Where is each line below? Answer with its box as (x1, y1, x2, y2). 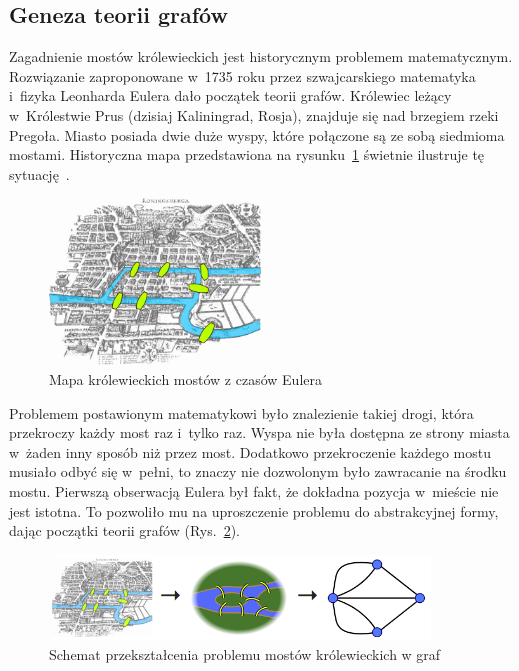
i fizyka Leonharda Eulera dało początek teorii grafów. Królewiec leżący (9, 85, 452, 106)
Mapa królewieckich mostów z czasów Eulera (49, 369, 322, 390)
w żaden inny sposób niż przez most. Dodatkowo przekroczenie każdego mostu (9, 441, 492, 462)
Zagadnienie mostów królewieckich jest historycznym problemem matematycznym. (9, 46, 513, 67)
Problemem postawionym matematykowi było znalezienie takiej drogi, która (9, 402, 474, 423)
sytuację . (9, 163, 70, 184)
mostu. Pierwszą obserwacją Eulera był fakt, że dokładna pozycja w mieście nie (9, 480, 499, 501)
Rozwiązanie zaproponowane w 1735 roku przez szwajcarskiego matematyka (9, 65, 476, 86)
